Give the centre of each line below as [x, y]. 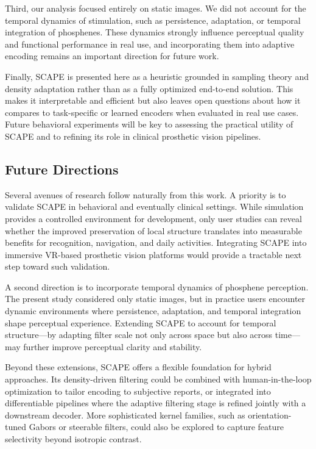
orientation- [270, 415]
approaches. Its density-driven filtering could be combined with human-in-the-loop [158, 379]
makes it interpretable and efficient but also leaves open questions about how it [153, 100]
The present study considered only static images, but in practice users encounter [155, 299]
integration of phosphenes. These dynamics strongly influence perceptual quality [155, 32]
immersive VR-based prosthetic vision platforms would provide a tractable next [153, 254]
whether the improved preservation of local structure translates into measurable [153, 230]
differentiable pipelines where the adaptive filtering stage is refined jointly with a [156, 403]
